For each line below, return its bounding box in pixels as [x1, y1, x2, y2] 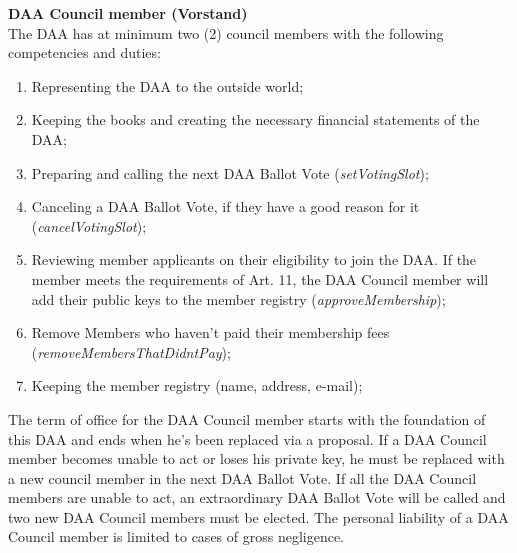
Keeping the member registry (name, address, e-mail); [31, 375, 363, 396]
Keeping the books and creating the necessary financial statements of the [31, 109, 480, 130]
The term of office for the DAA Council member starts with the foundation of [8, 408, 486, 429]
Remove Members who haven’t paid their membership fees [31, 322, 390, 343]
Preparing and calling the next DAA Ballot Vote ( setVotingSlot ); [31, 162, 429, 183]
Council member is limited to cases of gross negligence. [8, 526, 345, 547]
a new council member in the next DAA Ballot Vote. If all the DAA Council [8, 467, 477, 488]
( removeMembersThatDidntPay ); [31, 341, 231, 362]
